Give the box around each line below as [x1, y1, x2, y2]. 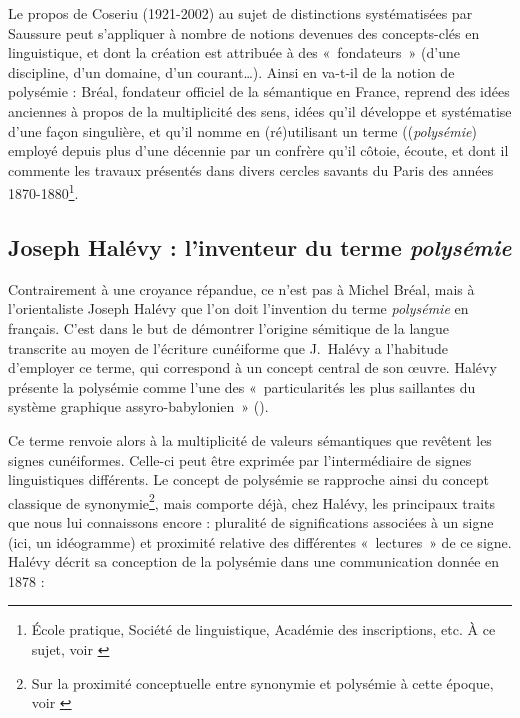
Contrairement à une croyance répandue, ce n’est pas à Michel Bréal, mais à [8, 278, 475, 299]
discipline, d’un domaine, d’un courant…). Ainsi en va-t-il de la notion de [8, 61, 455, 82]
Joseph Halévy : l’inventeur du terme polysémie [8, 231, 512, 262]
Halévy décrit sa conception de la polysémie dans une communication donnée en [8, 551, 500, 572]
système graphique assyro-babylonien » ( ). [8, 396, 269, 417]
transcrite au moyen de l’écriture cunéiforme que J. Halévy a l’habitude [8, 337, 448, 358]
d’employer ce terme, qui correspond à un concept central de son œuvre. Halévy [8, 357, 497, 378]
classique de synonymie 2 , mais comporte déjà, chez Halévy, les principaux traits [8, 489, 496, 513]
